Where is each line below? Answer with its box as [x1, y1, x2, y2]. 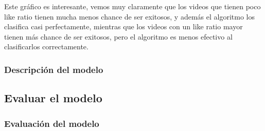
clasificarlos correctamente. [4, 41, 89, 52]
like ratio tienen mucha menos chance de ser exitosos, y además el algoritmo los [4, 11, 255, 22]
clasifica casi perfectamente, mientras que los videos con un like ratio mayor [4, 21, 243, 32]
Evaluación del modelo [4, 117, 99, 129]
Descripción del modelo [4, 63, 103, 76]
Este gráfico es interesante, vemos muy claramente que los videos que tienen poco [4, 1, 261, 11]
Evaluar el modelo [4, 90, 102, 106]
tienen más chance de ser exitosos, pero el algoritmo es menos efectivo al [4, 31, 233, 42]
